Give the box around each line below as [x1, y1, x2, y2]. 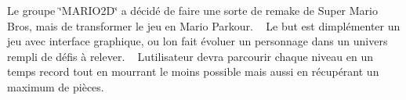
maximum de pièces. [7, 78, 104, 95]
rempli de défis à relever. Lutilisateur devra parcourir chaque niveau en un [7, 48, 373, 64]
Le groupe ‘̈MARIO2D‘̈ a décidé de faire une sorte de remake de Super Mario [7, 2, 378, 18]
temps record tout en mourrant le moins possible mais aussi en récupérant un [7, 63, 379, 80]
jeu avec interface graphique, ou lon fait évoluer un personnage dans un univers [7, 33, 388, 49]
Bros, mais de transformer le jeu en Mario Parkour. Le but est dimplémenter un [7, 17, 401, 34]
